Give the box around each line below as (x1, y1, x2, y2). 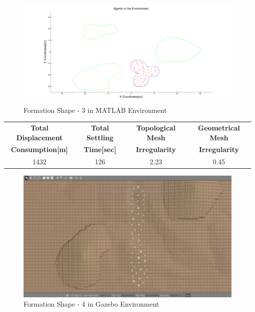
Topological (136, 123, 176, 132)
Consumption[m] (11, 144, 68, 155)
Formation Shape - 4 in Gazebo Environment (24, 299, 159, 309)
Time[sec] (83, 144, 117, 155)
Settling (86, 132, 114, 142)
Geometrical (198, 123, 240, 132)
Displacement (16, 132, 63, 142)
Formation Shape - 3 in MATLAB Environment (24, 104, 167, 115)
